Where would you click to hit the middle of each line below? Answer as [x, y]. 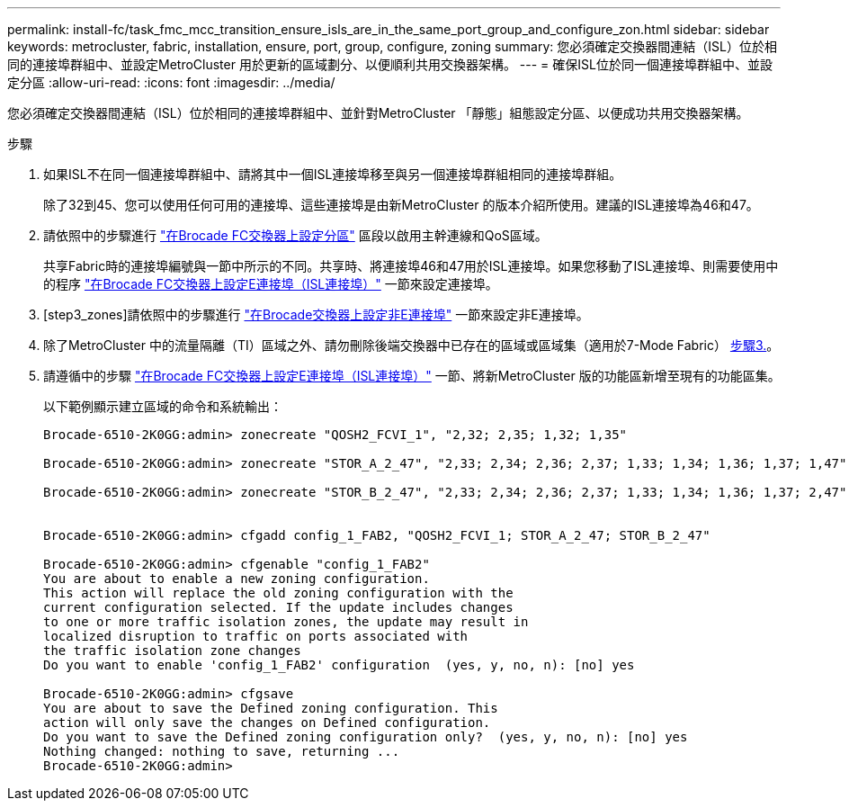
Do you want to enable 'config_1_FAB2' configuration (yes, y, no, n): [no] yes [339, 665]
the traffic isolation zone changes [172, 651]
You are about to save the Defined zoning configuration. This [271, 708]
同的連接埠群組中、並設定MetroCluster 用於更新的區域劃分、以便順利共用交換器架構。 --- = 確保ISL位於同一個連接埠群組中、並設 [390, 64]
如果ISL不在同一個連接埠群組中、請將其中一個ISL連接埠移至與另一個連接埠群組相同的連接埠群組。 [333, 174]
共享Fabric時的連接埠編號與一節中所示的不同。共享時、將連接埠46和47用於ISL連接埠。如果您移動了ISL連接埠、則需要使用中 [411, 266]
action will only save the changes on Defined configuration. [267, 723]
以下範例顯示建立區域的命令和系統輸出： [163, 406]
